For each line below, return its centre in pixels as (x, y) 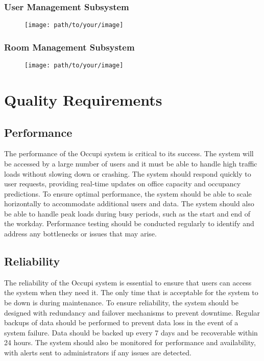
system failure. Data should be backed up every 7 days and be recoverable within (131, 332)
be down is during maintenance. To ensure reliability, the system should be (122, 303)
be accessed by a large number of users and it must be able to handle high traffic (131, 163)
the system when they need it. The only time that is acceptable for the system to (131, 292)
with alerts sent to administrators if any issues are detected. (98, 353)
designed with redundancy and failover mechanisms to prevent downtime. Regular (132, 312)
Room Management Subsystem (69, 47)
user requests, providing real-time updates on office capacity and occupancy (123, 184)
